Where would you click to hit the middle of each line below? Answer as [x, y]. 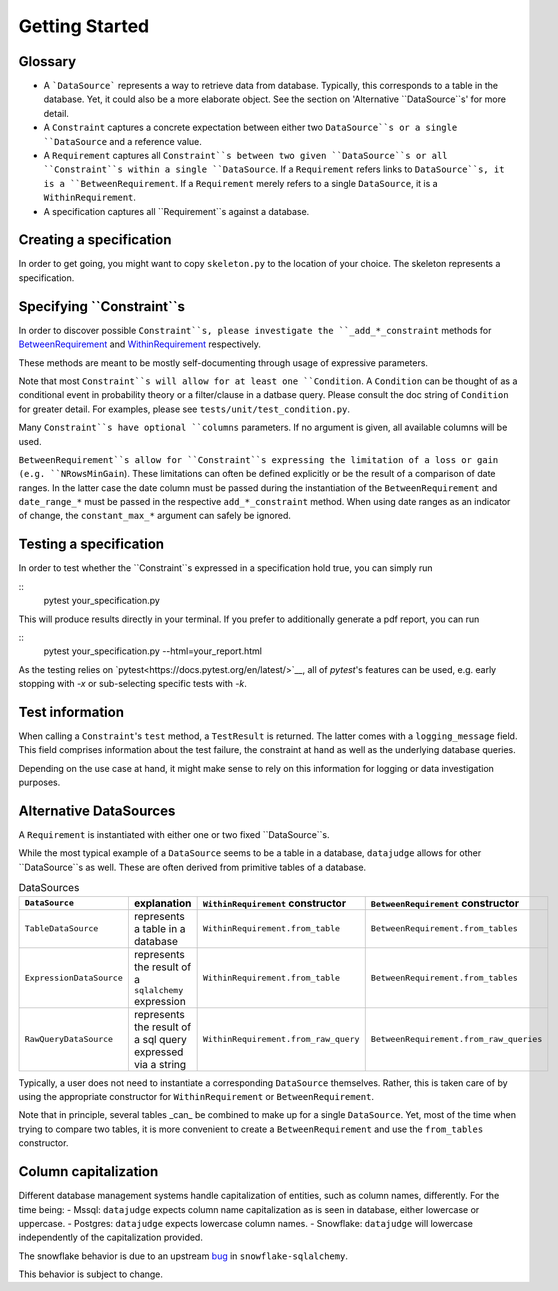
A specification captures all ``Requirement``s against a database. [176, 211]
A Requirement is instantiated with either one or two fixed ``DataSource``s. [174, 835]
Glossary [47, 61]
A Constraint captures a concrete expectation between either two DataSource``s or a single [250, 127]
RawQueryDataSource [69, 1039]
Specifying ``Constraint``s [101, 306]
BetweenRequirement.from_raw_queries [456, 1039]
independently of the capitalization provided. [111, 1237]
